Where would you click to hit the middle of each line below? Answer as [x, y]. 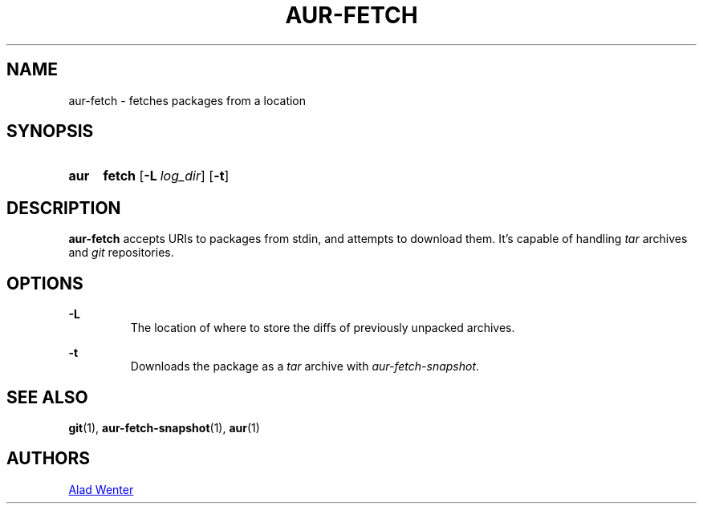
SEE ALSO [47, 397]
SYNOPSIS [50, 132]
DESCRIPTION [64, 208]
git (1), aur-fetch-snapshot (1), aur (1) [164, 427]
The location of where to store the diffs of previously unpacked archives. [323, 328]
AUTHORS [49, 459]
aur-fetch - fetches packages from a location [187, 100]
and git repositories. [121, 253]
